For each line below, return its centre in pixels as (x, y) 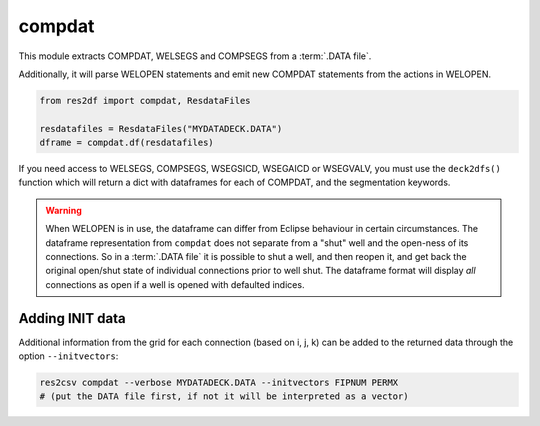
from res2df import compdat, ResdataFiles (145, 100)
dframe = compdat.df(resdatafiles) (126, 143)
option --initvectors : (68, 356)
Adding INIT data (72, 318)
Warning (63, 210)
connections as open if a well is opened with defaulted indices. (175, 284)
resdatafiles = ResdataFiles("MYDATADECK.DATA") (161, 128)
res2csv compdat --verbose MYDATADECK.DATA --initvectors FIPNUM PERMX (219, 383)
